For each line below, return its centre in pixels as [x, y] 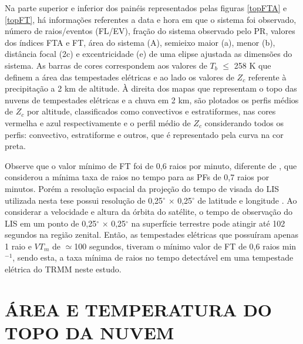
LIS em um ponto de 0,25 [51, 223]
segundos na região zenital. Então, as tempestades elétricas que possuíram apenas [151, 235]
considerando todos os [244, 122]
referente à [267, 77]
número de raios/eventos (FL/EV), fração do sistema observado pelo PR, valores [150, 31]
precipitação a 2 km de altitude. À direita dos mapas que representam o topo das [151, 88]
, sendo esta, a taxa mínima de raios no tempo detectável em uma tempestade [153, 257]
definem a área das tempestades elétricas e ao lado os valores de [119, 77]
